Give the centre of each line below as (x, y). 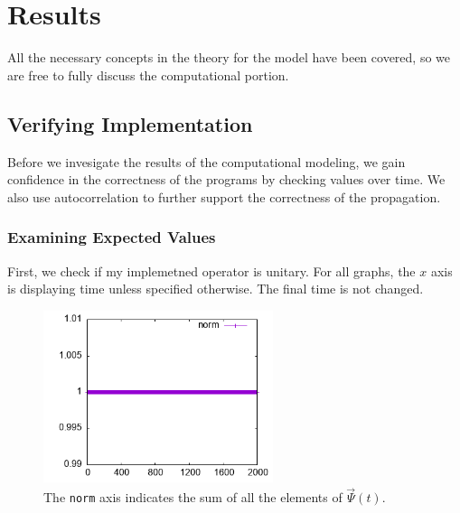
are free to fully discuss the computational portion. (148, 75)
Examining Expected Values (112, 237)
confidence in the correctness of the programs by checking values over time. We (226, 179)
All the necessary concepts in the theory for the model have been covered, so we (229, 57)
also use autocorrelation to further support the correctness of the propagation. (224, 196)
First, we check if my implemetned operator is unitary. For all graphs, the (211, 270)
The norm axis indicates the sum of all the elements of (193, 497)
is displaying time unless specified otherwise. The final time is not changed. (216, 289)
